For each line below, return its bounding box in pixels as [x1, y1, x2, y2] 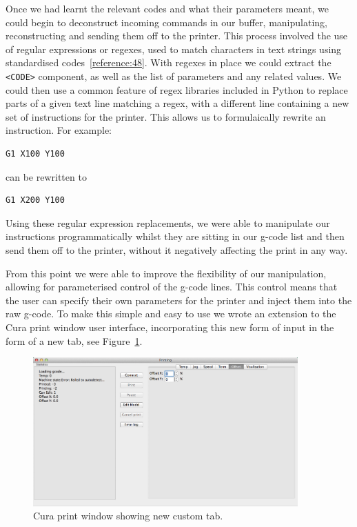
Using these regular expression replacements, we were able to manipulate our [6, 215, 330, 230]
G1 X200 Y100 [6, 195, 65, 206]
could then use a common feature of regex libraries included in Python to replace [6, 82, 348, 97]
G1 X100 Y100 [6, 149, 65, 159]
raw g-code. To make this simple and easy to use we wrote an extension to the [6, 306, 336, 321]
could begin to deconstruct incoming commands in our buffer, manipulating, [6, 14, 327, 29]
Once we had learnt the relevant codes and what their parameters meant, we [6, 1, 329, 15]
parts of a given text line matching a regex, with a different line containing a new [6, 96, 349, 110]
